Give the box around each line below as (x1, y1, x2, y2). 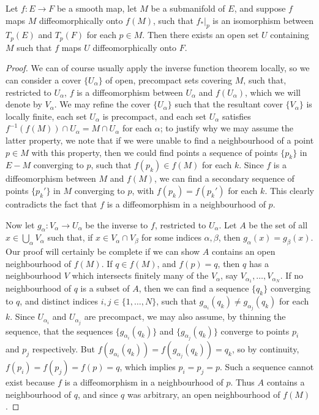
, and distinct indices (20, 295, 99, 308)
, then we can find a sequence (138, 282, 249, 295)
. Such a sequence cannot (219, 360, 314, 373)
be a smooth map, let (56, 2, 137, 14)
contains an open (211, 245, 276, 258)
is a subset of (80, 282, 130, 295)
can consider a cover (6, 74, 81, 87)
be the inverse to (85, 218, 148, 231)
